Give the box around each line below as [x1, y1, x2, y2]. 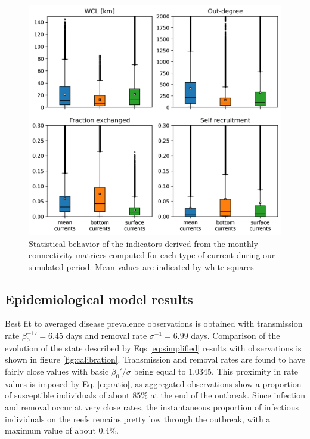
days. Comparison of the [191, 329, 280, 342]
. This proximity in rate [212, 365, 298, 378]
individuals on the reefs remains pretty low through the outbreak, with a [5, 412, 271, 425]
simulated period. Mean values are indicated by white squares [29, 260, 254, 273]
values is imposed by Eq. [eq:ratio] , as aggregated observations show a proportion [5, 377, 302, 389]
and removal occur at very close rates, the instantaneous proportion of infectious [5, 401, 299, 413]
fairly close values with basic [5, 365, 109, 378]
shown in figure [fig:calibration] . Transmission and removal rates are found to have [5, 353, 305, 366]
